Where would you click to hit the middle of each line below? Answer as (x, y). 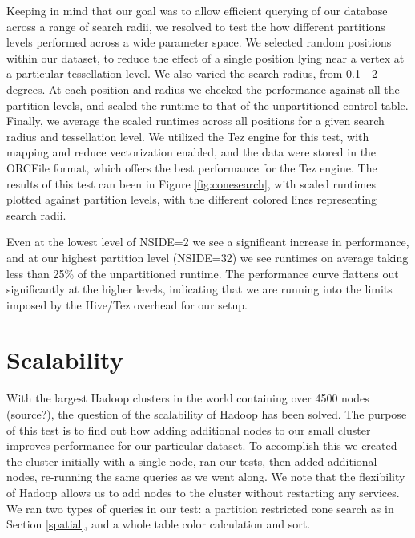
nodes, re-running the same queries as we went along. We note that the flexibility (206, 477)
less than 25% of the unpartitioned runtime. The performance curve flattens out (203, 273)
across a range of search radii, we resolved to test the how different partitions (196, 26)
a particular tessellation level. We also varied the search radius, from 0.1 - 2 (192, 73)
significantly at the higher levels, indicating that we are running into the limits (199, 289)
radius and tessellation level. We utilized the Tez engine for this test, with (188, 136)
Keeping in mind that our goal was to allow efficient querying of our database (197, 10)
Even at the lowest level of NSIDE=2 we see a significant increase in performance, (208, 242)
